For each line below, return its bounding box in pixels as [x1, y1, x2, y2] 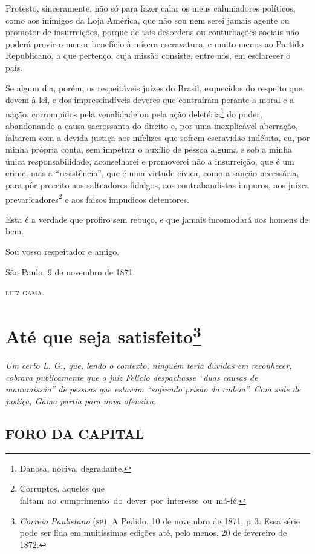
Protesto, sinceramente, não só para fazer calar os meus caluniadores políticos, [5, 2, 296, 14]
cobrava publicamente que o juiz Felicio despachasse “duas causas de [5, 371, 258, 383]
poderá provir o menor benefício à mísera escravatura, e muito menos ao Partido [5, 37, 304, 50]
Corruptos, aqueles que [19, 482, 105, 495]
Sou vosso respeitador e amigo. [5, 245, 120, 257]
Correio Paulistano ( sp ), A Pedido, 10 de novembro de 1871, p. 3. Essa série [19, 514, 300, 527]
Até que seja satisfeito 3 [5, 321, 201, 349]
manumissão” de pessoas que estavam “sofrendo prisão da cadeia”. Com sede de [5, 383, 301, 395]
